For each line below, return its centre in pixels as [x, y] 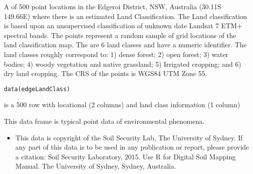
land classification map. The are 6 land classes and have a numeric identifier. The [125, 45]
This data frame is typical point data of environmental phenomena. [104, 121]
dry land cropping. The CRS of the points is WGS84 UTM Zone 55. [106, 73]
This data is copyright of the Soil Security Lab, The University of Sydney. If [129, 137]
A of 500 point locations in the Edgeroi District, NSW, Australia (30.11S [113, 6]
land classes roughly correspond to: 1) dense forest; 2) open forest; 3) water [116, 54]
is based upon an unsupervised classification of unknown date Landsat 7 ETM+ [123, 26]
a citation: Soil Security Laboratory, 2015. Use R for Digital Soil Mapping [126, 156]
